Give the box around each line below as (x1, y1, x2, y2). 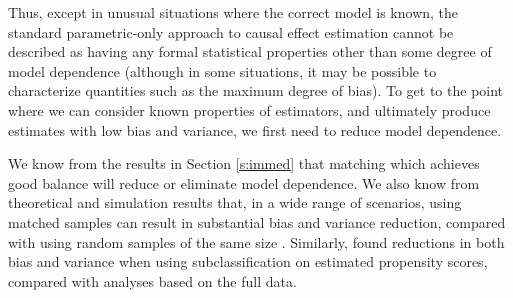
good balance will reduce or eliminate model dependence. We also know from (8, 172, 480, 193)
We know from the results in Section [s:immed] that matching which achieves (8, 153, 480, 174)
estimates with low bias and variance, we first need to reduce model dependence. (8, 119, 502, 140)
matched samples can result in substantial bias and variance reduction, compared (8, 211, 506, 232)
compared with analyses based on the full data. (8, 270, 297, 291)
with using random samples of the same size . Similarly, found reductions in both (8, 231, 505, 252)
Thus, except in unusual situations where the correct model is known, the (8, 2, 459, 22)
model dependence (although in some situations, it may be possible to (8, 60, 437, 81)
